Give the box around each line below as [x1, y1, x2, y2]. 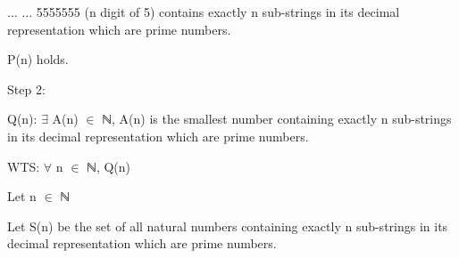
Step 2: [7, 79, 46, 98]
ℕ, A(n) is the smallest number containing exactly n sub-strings [102, 109, 452, 128]
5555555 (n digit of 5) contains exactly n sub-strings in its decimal [36, 3, 400, 20]
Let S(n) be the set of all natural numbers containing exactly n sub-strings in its [7, 216, 448, 235]
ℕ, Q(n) [87, 157, 131, 175]
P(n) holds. [7, 50, 69, 69]
